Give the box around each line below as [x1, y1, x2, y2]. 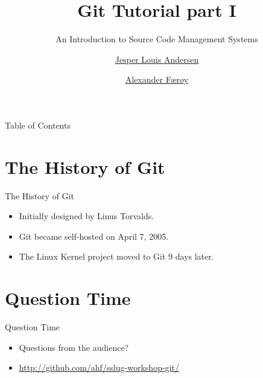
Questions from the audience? [19, 341, 129, 353]
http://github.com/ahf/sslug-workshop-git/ [19, 361, 179, 374]
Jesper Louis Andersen [115, 53, 199, 65]
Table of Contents [5, 118, 71, 131]
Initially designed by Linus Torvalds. [19, 210, 154, 222]
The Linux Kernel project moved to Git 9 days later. [19, 250, 214, 263]
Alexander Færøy [125, 73, 189, 86]
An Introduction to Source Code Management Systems [55, 33, 258, 45]
